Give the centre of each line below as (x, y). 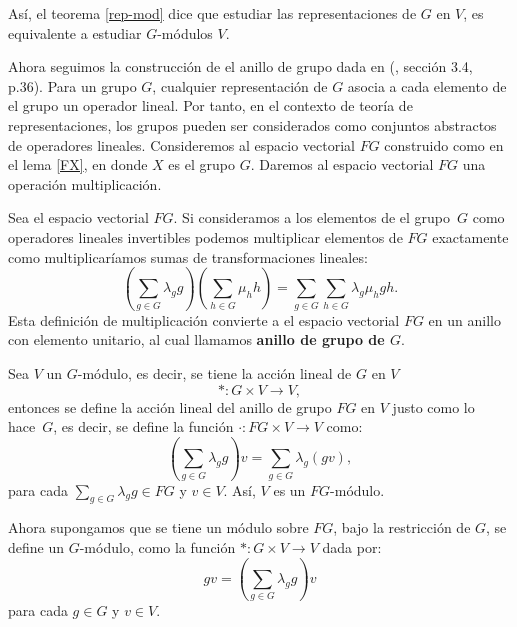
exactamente (470, 236)
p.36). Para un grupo (72, 85)
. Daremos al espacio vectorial (342, 164)
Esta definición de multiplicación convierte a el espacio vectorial (204, 319)
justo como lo (433, 406)
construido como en (444, 144)
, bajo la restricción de (402, 527)
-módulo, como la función (157, 546)
